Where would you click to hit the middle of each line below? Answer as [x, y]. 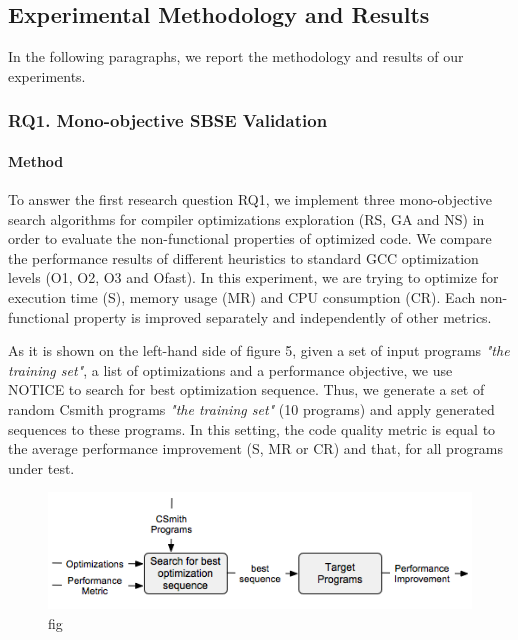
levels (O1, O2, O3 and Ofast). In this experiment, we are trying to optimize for [253, 277]
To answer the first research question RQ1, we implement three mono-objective [250, 199]
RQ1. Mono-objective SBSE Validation [168, 120]
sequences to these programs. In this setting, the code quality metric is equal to [252, 428]
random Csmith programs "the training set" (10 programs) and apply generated [251, 408]
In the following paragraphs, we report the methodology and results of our [236, 56]
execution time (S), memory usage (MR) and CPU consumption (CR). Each [242, 297]
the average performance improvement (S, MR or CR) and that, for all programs [256, 448]
